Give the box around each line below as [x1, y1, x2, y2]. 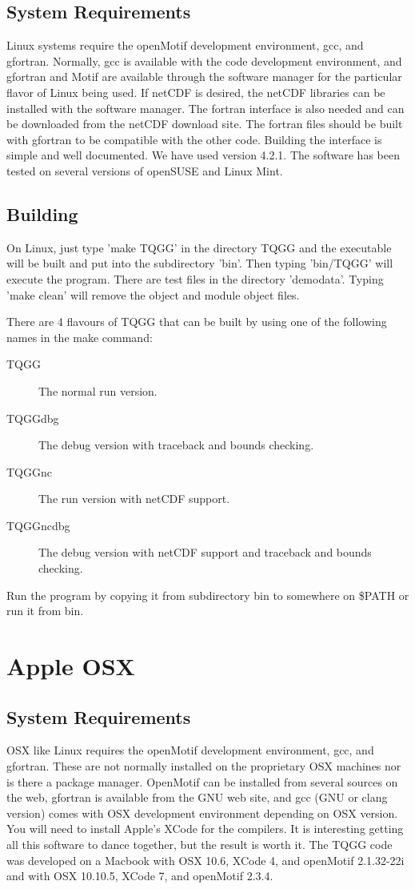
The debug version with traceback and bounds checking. [38, 436, 314, 453]
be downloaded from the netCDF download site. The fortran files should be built [6, 115, 403, 132]
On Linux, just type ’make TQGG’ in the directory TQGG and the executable [6, 239, 392, 255]
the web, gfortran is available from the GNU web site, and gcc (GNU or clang [6, 789, 388, 806]
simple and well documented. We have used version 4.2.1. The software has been [6, 147, 400, 163]
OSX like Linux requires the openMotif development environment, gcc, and [6, 742, 374, 758]
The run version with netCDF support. [38, 490, 230, 507]
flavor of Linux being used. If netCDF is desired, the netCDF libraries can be [6, 83, 385, 100]
